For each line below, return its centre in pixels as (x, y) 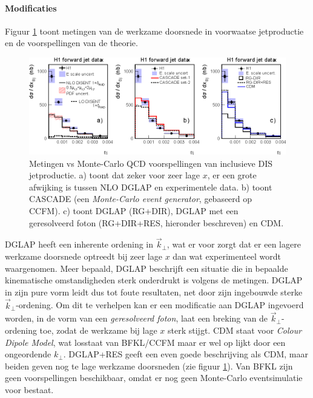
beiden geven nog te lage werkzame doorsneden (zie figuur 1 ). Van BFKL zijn (149, 366)
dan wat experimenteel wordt (227, 256)
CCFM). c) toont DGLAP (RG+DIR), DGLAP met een (134, 211)
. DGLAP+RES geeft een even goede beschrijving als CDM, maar (186, 354)
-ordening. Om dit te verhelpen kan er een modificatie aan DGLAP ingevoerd (160, 305)
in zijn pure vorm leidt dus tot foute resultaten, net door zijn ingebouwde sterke (154, 292)
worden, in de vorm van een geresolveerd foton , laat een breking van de (137, 318)
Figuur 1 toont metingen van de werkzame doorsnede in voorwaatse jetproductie (154, 31)
